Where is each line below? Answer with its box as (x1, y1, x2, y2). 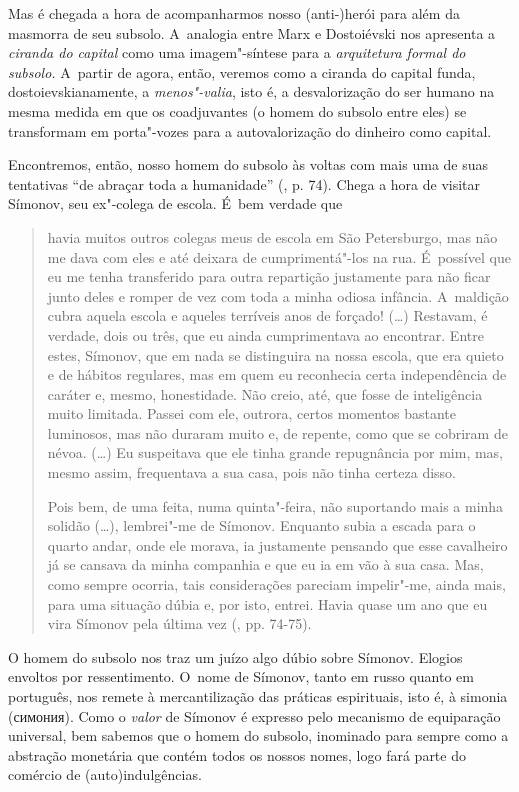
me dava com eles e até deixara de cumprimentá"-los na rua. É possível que (47, 246, 511, 267)
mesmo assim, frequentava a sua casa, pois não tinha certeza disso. (47, 462, 456, 483)
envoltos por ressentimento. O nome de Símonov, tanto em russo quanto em (8, 666, 474, 687)
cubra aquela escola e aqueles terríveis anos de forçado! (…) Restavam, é (47, 305, 488, 326)
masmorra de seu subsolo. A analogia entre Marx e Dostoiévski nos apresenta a (8, 22, 496, 43)
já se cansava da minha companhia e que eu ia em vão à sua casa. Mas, (47, 554, 484, 575)
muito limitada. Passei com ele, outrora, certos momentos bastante (47, 403, 456, 424)
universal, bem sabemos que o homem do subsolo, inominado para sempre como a (8, 725, 509, 746)
